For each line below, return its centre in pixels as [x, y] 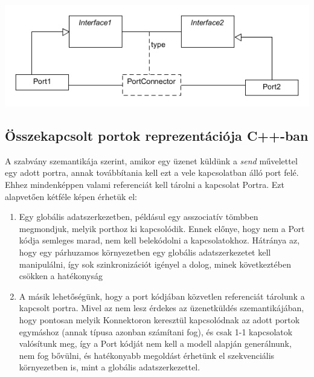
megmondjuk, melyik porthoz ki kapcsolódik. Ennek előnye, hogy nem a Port [162, 228]
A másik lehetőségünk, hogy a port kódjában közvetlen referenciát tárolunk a [162, 296]
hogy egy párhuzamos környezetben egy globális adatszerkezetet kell [145, 252]
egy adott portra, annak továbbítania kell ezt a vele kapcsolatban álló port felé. [152, 172]
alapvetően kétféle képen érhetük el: [71, 196]
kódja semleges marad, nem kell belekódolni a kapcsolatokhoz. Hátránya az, [159, 240]
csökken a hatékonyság [61, 276]
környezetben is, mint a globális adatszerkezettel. [110, 367]
